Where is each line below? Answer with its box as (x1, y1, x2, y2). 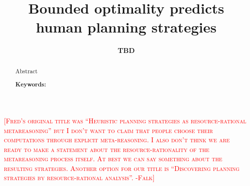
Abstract (15, 67, 38, 75)
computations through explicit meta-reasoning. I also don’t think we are (4, 135, 230, 145)
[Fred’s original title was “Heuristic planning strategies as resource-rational (4, 115, 247, 125)
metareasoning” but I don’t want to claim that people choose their (4, 125, 213, 135)
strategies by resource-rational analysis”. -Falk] (4, 172, 155, 183)
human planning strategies (36, 17, 217, 37)
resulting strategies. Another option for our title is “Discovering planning (4, 163, 240, 173)
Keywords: (15, 80, 46, 89)
